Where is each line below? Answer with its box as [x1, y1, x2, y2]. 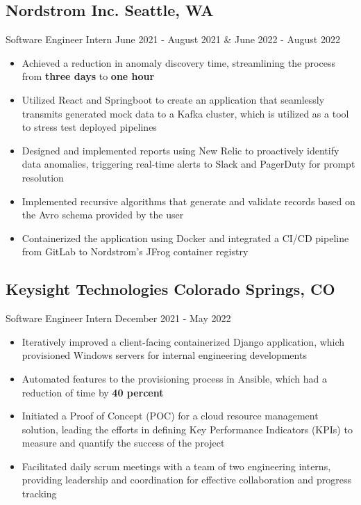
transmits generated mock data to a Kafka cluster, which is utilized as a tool [22, 106, 349, 120]
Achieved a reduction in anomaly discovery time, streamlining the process [22, 55, 335, 70]
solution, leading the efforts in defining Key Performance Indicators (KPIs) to [22, 422, 353, 436]
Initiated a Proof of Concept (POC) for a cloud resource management [22, 408, 319, 423]
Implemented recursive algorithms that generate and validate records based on [22, 193, 355, 208]
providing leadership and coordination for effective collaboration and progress [22, 472, 352, 487]
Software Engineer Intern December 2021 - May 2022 [6, 311, 231, 326]
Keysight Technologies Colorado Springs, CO [6, 278, 335, 300]
